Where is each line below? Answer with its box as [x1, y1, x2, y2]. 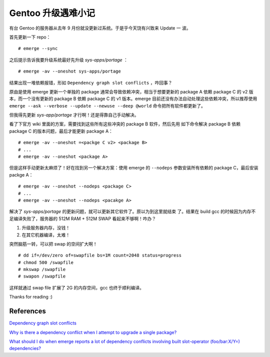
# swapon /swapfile [18, 273, 66, 279]
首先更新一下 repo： [9, 34, 51, 40]
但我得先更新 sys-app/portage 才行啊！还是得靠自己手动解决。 [9, 112, 139, 118]
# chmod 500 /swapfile [18, 259, 74, 265]
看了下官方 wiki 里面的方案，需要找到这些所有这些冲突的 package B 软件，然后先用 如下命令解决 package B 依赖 [9, 121, 241, 127]
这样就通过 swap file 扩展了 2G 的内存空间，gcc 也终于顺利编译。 [9, 284, 144, 290]
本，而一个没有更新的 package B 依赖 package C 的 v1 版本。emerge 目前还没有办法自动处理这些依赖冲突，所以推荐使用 [9, 95, 257, 102]
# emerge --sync [18, 45, 58, 51]
